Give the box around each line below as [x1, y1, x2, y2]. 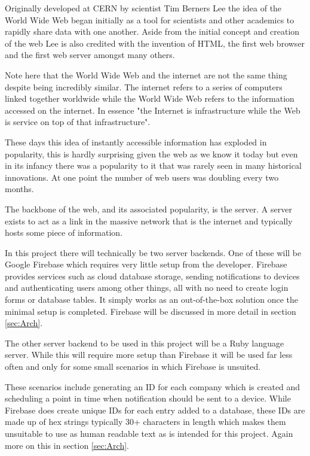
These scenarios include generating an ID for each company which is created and [5, 380, 300, 393]
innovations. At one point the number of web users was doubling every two [5, 171, 279, 183]
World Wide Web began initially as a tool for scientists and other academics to [5, 13, 294, 26]
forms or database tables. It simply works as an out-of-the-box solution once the [5, 293, 299, 306]
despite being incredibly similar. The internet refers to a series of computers [5, 80, 283, 93]
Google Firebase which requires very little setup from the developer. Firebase [5, 258, 287, 270]
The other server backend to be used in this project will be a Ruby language [5, 336, 284, 349]
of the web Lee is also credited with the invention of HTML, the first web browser [5, 37, 305, 49]
